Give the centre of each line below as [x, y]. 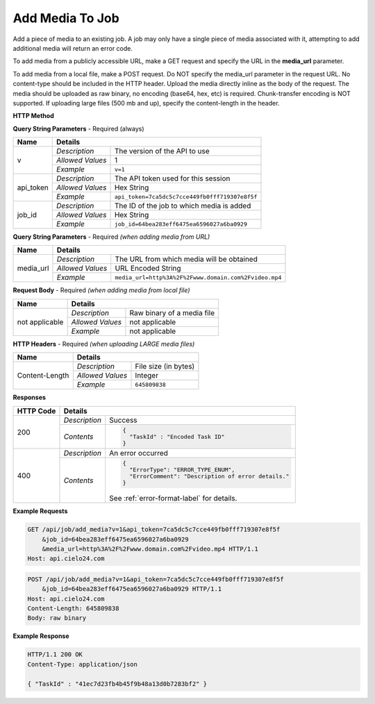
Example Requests [40, 511]
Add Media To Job [66, 18]
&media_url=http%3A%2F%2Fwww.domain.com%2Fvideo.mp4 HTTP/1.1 [150, 549]
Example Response [41, 636]
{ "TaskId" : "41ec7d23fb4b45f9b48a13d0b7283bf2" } [117, 684]
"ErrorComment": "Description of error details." [209, 477]
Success [123, 420]
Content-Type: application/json [83, 664]
